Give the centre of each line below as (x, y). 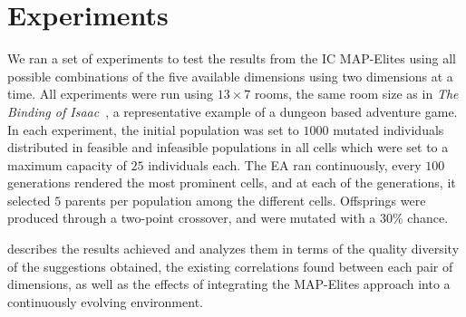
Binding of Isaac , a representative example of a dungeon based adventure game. (233, 111)
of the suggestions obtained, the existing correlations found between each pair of (230, 266)
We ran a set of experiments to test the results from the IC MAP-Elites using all (232, 58)
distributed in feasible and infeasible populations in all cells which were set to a (228, 147)
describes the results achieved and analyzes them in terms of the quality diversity (233, 249)
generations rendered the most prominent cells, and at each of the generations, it (232, 183)
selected (29, 200)
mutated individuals (388, 129)
